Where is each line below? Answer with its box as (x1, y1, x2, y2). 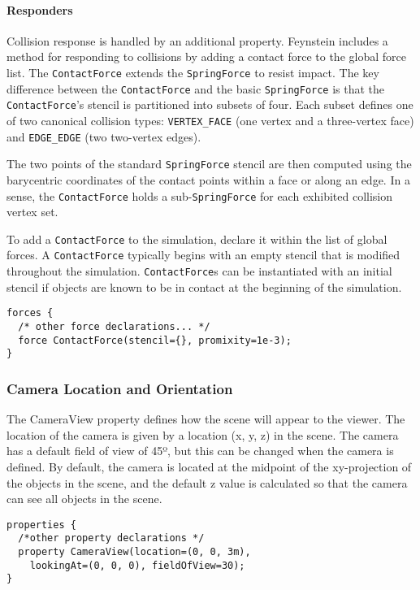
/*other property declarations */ (18, 532, 205, 544)
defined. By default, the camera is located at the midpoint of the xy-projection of (6, 458, 412, 475)
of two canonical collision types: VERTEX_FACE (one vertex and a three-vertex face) (6, 111, 414, 128)
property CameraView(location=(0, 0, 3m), (18, 546, 251, 558)
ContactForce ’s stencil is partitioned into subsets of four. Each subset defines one (6, 96, 414, 113)
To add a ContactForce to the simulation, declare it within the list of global (6, 230, 388, 247)
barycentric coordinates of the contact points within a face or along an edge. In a (6, 171, 410, 188)
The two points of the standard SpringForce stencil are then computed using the (6, 155, 412, 172)
